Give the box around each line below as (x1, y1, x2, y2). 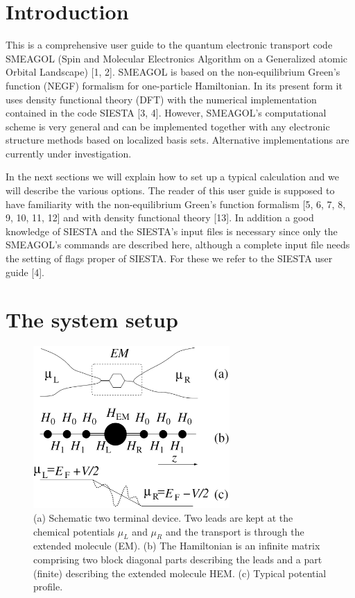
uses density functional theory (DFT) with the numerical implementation (6, 92, 317, 106)
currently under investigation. (6, 146, 132, 160)
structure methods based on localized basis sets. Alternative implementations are (6, 133, 349, 147)
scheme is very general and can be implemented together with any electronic (6, 119, 330, 133)
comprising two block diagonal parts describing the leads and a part (33, 552, 322, 566)
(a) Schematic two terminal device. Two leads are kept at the (33, 511, 293, 524)
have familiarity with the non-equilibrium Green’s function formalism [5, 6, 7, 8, (6, 196, 346, 211)
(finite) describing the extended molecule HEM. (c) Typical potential (33, 565, 327, 580)
